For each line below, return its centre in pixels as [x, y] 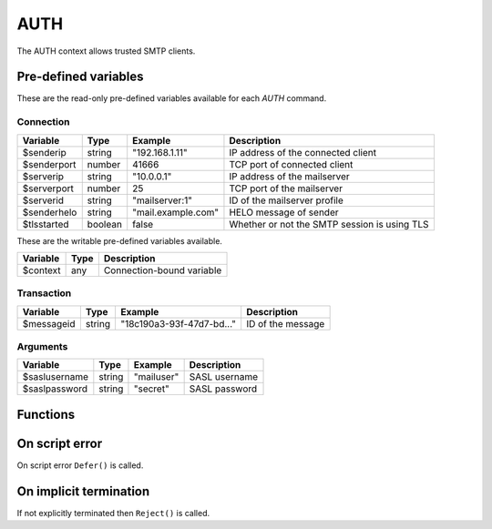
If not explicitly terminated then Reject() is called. [113, 513]
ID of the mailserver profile [286, 200]
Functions [46, 414]
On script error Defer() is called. [80, 465]
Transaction [44, 293]
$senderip [45, 152]
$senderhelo [50, 212]
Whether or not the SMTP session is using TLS [329, 224]
